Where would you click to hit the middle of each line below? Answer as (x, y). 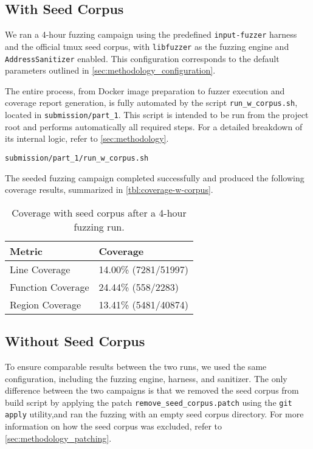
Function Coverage (50, 287)
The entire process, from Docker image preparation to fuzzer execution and (145, 90)
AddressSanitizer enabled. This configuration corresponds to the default (142, 58)
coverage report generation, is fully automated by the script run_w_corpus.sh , (151, 103)
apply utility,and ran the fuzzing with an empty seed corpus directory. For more (154, 414)
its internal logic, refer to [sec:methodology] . (87, 138)
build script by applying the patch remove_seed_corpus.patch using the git (149, 402)
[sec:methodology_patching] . (58, 438)
